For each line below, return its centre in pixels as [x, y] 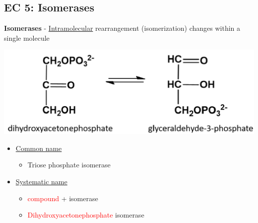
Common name [39, 148]
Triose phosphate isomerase [69, 165]
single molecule [27, 37]
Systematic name [41, 181]
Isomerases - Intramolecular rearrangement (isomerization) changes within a [122, 28]
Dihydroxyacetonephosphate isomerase [86, 215]
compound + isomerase [63, 198]
